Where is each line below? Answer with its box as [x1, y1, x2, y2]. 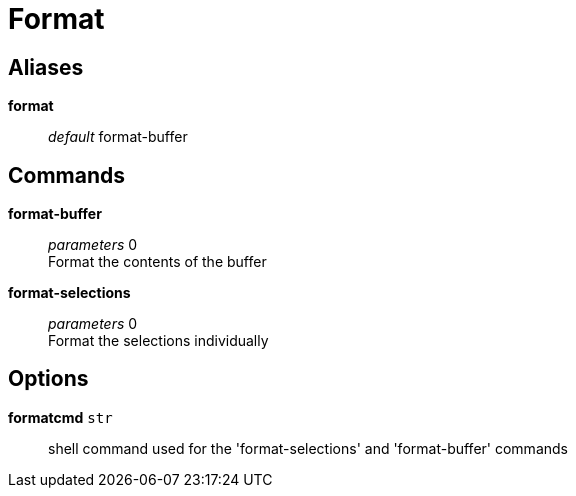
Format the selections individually [48, 332, 269, 350]
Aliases [8, 54, 84, 80]
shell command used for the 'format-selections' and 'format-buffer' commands [48, 439, 568, 457]
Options [8, 366, 89, 392]
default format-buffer [48, 128, 188, 146]
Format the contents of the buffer [48, 253, 267, 271]
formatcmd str [8, 408, 113, 426]
